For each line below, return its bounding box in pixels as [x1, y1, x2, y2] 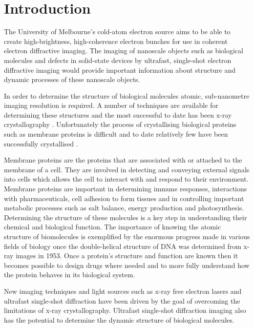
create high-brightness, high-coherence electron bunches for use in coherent [4, 36, 228, 46]
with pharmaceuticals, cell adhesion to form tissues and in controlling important [4, 193, 244, 203]
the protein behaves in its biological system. [4, 269, 135, 280]
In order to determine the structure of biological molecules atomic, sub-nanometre [4, 90, 250, 101]
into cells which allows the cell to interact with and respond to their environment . [4, 174, 249, 184]
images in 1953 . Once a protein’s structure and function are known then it [16, 250, 238, 261]
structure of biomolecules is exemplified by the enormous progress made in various [4, 231, 250, 241]
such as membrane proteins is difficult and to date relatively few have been [4, 129, 228, 139]
